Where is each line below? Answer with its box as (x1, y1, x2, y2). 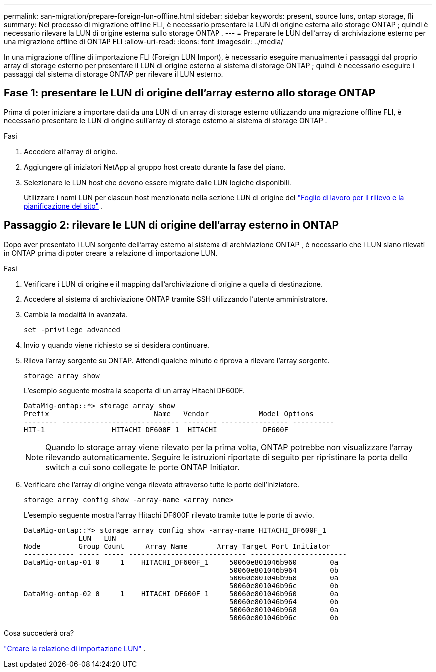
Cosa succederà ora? (4, 628, 74, 637)
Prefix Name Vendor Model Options (24, 409, 314, 418)
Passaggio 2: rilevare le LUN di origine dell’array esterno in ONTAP (4, 219, 339, 232)
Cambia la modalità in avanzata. (24, 310, 128, 319)
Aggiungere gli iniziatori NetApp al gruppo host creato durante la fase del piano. (24, 162, 286, 171)
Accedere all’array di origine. (24, 147, 118, 156)
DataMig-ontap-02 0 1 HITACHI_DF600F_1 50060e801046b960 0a (24, 589, 339, 598)
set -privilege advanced (24, 325, 120, 334)
